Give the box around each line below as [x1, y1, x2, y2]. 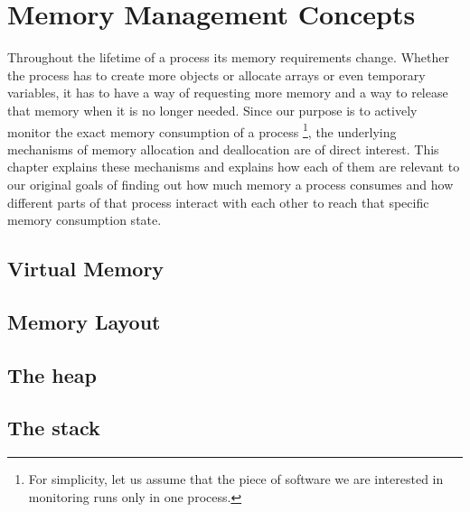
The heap [7, 360, 97, 388]
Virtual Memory [7, 255, 164, 283]
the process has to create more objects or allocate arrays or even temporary [7, 65, 426, 84]
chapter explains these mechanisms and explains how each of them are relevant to [7, 157, 460, 176]
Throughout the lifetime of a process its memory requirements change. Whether [7, 48, 449, 67]
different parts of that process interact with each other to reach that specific [7, 192, 429, 211]
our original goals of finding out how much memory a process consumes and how [7, 174, 454, 193]
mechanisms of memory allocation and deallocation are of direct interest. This [7, 139, 439, 158]
